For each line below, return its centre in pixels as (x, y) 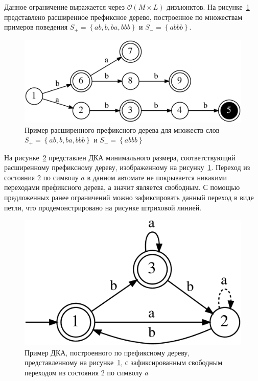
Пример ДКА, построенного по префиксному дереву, (107, 352)
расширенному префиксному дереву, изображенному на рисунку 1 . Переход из (127, 167)
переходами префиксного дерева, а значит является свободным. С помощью (122, 187)
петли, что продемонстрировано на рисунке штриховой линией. (103, 207)
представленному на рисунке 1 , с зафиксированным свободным (124, 362)
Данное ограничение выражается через (64, 7)
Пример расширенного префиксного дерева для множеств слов (122, 129)
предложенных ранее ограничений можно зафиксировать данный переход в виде (129, 197)
